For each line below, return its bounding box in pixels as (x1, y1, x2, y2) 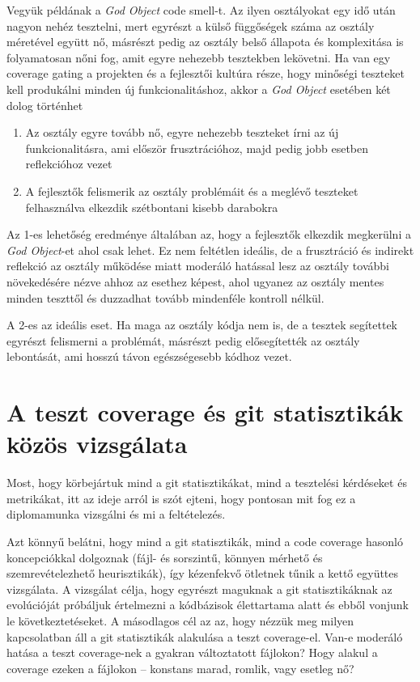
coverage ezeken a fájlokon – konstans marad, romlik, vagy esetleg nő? (6, 659, 354, 676)
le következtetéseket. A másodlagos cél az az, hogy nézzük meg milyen (6, 612, 354, 629)
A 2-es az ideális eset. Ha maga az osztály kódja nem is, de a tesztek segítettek (6, 316, 398, 333)
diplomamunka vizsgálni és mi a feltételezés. (6, 506, 226, 523)
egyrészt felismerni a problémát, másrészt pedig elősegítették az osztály (6, 332, 360, 349)
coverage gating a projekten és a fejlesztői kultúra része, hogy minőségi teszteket (6, 65, 405, 82)
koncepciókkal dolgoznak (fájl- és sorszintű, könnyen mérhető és (6, 549, 323, 566)
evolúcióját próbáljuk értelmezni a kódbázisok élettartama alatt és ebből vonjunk (6, 596, 409, 613)
